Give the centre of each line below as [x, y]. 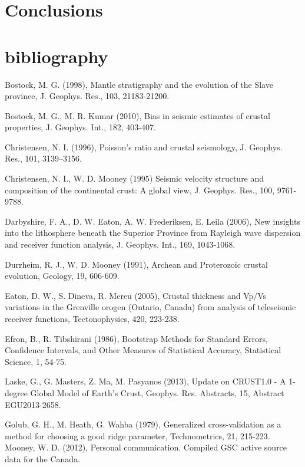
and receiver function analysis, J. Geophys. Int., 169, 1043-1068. [120, 244]
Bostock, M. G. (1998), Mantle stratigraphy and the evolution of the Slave [139, 84]
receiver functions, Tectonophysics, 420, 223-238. [92, 318]
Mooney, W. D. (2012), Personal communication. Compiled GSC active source [146, 447]
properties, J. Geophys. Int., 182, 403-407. [80, 127]
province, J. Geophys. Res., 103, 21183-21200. [87, 96]
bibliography [57, 56]
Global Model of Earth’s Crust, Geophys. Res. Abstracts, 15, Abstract [157, 392]
